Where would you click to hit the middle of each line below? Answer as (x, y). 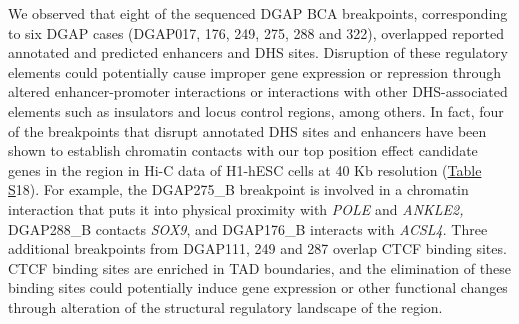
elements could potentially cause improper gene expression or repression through (255, 71)
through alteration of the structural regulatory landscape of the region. (225, 306)
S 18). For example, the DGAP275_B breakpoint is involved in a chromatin (238, 189)
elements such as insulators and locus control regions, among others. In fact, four (256, 110)
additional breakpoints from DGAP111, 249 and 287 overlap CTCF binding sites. (257, 248)
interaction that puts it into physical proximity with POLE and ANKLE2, (236, 208)
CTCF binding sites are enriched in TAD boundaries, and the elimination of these (259, 267)
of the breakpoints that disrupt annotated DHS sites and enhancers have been (247, 130)
